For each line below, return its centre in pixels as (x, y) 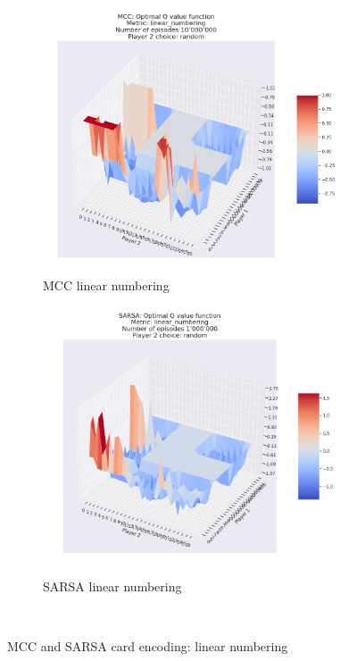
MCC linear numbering (106, 284)
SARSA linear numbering (112, 586)
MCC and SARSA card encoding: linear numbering (148, 646)
